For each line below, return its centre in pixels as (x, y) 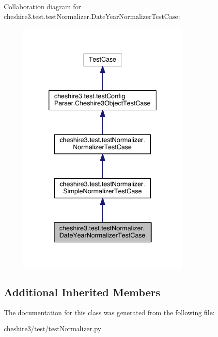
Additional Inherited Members (82, 292)
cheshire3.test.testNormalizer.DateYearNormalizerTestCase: (92, 16)
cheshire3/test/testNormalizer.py (53, 329)
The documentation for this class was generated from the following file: (109, 312)
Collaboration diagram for (43, 6)
